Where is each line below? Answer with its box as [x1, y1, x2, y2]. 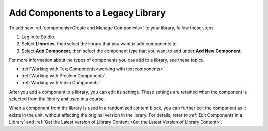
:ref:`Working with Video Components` [21, 80, 100, 86]
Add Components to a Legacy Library [9, 7, 166, 18]
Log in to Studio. [21, 34, 56, 40]
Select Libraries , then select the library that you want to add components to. [21, 41, 178, 47]
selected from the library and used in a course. [9, 96, 105, 102]
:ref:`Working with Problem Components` [21, 72, 106, 79]
